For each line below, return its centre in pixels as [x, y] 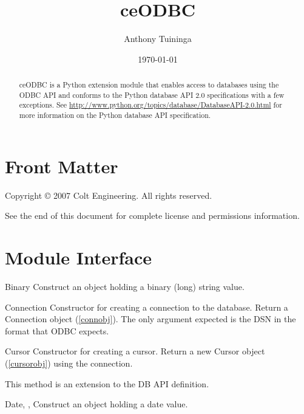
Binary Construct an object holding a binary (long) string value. [125, 286]
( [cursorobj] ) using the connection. [69, 363]
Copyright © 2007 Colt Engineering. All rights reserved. [109, 195]
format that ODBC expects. [57, 330]
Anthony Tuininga [158, 39]
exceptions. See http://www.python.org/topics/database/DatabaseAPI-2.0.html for [150, 105]
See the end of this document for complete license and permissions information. [152, 216]
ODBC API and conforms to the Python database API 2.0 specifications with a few [152, 95]
